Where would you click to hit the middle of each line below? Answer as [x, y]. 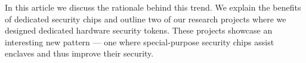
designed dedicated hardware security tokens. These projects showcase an [139, 30]
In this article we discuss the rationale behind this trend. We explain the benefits [153, 7]
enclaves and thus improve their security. [79, 53]
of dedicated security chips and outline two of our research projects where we [146, 19]
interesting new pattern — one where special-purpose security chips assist [140, 42]
